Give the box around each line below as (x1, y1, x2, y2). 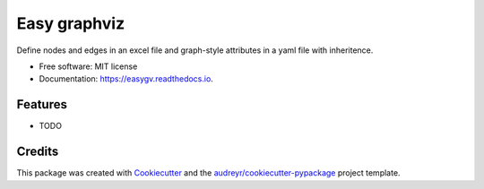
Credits (16, 144, 59, 159)
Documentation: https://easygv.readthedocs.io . (39, 73, 214, 84)
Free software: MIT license (39, 61, 138, 72)
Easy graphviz (16, 13, 125, 33)
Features (16, 97, 67, 112)
